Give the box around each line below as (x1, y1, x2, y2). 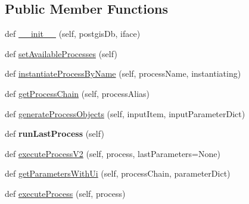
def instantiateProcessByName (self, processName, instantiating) (5, 67, 241, 80)
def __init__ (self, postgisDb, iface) (5, 27, 141, 40)
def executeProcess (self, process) (5, 187, 126, 199)
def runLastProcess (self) (5, 127, 104, 140)
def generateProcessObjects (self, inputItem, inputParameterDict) (5, 107, 245, 120)
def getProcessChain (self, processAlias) (5, 87, 150, 99)
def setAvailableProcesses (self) (5, 47, 117, 59)
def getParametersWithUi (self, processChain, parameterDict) (5, 167, 231, 180)
